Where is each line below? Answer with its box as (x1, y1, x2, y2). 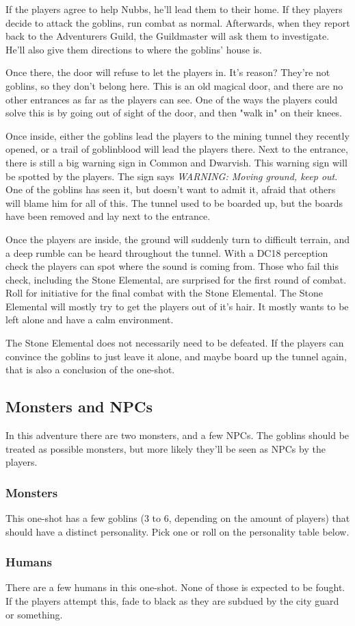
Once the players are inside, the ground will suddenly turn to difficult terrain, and (5, 231, 350, 246)
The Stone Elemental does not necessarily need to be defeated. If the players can (5, 336, 344, 350)
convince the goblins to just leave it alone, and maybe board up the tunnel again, (5, 349, 347, 363)
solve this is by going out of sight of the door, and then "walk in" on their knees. (5, 105, 343, 120)
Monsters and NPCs (5, 396, 153, 417)
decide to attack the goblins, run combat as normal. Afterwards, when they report (5, 15, 350, 29)
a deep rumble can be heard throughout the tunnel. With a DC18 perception (5, 245, 328, 260)
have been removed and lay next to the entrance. (5, 209, 211, 223)
